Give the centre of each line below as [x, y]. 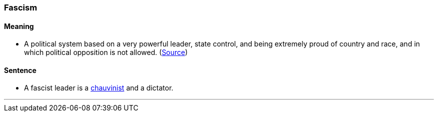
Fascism [21, 7]
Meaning [19, 26]
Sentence [20, 70]
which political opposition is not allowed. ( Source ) [106, 52]
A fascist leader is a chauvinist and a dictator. [99, 88]
